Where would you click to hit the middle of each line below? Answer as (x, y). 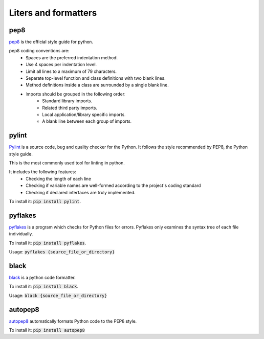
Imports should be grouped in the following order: (76, 94)
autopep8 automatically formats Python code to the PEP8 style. (73, 321)
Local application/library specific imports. (84, 114)
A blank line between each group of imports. (87, 121)
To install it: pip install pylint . (45, 201)
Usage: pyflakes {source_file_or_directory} (62, 252)
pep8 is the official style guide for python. (51, 42)
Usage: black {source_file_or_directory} (58, 295)
